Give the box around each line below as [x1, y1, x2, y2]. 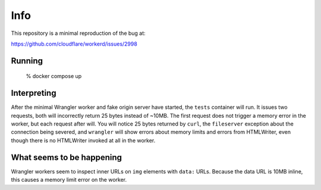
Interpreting [11, 88, 56, 98]
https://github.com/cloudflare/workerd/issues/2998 [11, 40, 138, 47]
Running [11, 56, 43, 66]
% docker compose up [26, 73, 82, 80]
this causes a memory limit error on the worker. [11, 176, 127, 183]
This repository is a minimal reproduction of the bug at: [11, 30, 146, 37]
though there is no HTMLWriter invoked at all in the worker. [11, 137, 156, 144]
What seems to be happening [11, 152, 122, 162]
